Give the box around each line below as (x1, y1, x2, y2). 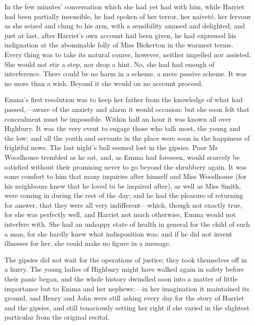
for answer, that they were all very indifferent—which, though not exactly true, (4, 199, 242, 210)
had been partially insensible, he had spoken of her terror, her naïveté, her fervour (4, 11, 251, 21)
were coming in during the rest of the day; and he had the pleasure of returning (4, 190, 243, 200)
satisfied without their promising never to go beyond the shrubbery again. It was (4, 161, 247, 172)
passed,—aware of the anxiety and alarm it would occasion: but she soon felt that (4, 104, 250, 114)
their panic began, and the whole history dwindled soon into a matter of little (4, 274, 238, 284)
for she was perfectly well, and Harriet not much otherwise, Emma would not (4, 209, 236, 219)
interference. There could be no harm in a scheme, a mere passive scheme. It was (4, 68, 247, 79)
